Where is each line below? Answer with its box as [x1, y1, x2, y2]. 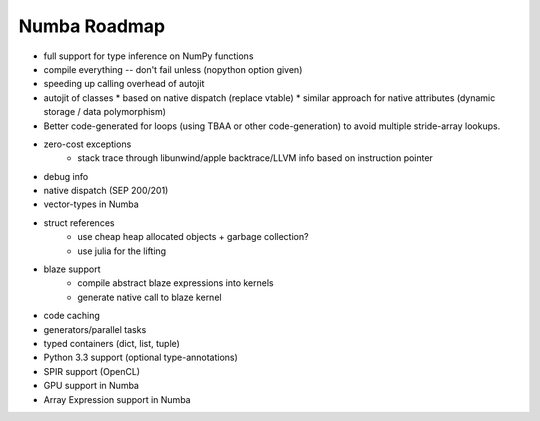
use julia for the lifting [77, 245, 167, 257]
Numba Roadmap [18, 15, 165, 37]
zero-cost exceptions [43, 138, 132, 150]
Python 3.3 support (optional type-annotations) [43, 351, 239, 364]
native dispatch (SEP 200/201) [43, 185, 169, 197]
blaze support [43, 263, 101, 275]
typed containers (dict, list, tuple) [43, 337, 180, 349]
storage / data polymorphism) [43, 106, 167, 118]
